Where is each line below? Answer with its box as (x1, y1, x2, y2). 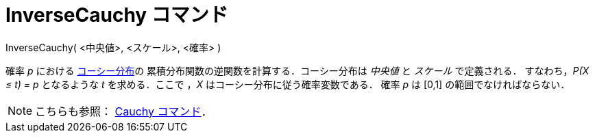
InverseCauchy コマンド (5, 3, 228, 27)
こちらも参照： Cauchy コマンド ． (35, 104, 212, 118)
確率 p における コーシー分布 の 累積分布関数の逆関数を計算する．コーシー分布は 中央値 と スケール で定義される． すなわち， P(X (5, 64, 590, 77)
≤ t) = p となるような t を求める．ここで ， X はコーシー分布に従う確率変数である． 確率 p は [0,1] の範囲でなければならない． (5, 78, 570, 90)
